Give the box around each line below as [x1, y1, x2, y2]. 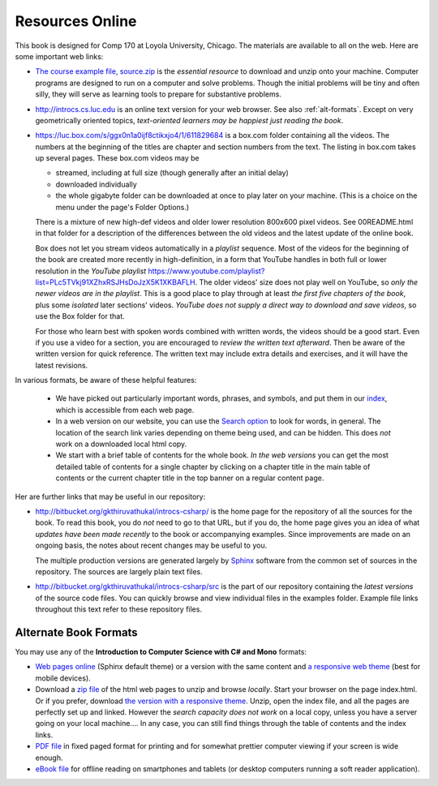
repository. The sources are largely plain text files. [35, 566, 203, 576]
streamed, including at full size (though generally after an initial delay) [55, 168, 290, 178]
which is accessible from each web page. [55, 405, 195, 414]
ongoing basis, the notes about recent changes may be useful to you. [35, 540, 268, 551]
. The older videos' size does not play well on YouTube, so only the [195, 277, 419, 287]
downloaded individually [55, 179, 137, 189]
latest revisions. [35, 360, 88, 370]
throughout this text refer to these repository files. [35, 604, 203, 614]
